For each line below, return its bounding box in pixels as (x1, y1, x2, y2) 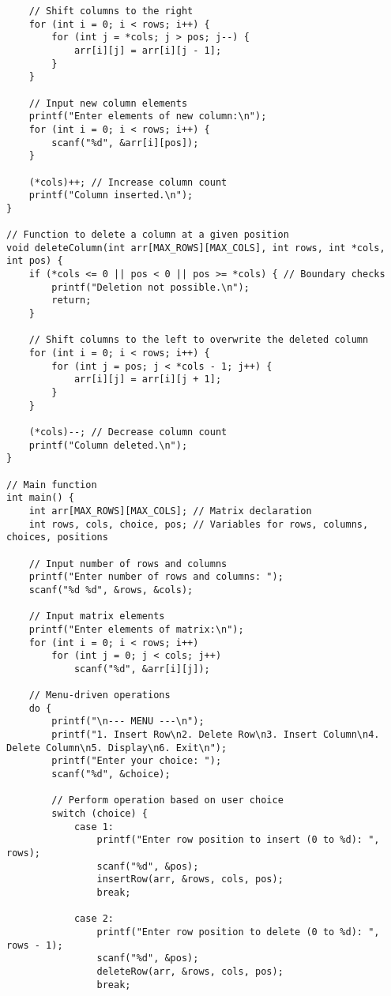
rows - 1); (6, 939, 63, 951)
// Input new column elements (28, 97, 188, 109)
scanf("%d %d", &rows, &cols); (28, 584, 194, 596)
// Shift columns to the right (28, 6, 194, 17)
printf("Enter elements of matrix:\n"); (28, 623, 244, 635)
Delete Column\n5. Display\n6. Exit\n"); (6, 742, 227, 754)
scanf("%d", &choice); (51, 769, 171, 780)
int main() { (6, 492, 74, 504)
